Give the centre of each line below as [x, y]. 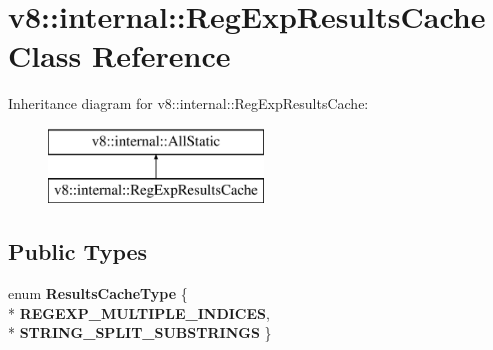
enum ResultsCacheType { [98, 293]
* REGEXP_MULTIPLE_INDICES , [139, 312]
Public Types [78, 251]
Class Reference [119, 55]
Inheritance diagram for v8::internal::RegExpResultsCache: [188, 103]
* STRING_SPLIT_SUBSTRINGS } [140, 332]
